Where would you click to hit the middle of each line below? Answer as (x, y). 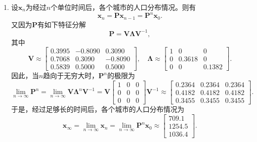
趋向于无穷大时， (71, 75)
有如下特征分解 (62, 24)
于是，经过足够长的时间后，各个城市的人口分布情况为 (98, 109)
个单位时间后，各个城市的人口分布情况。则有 (123, 7)
